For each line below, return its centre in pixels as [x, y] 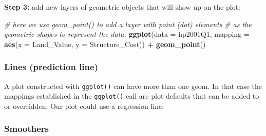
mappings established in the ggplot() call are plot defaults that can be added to [132, 96]
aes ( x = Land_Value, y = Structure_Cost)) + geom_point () [105, 44]
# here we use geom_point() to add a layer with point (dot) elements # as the [128, 24]
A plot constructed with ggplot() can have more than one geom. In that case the [133, 86]
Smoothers [27, 129]
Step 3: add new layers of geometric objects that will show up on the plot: [122, 7]
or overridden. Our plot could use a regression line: [84, 106]
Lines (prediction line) [51, 67]
